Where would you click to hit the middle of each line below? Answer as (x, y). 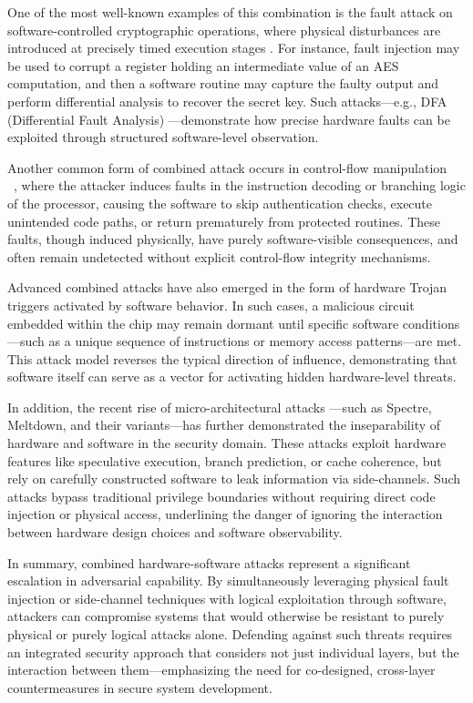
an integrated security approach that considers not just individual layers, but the (233, 652)
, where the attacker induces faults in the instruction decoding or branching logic (240, 185)
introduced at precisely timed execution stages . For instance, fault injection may (234, 48)
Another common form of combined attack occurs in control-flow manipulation (227, 167)
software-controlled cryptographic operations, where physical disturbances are (224, 30)
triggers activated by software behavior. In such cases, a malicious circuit (211, 305)
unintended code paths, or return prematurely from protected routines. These (224, 221)
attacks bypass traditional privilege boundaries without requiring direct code (221, 496)
